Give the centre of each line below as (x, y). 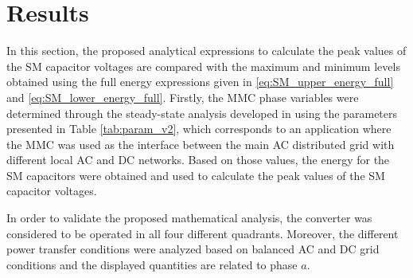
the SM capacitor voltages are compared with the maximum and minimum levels (203, 66)
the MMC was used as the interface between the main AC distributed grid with (201, 144)
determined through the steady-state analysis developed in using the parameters (202, 113)
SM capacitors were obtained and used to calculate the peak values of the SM (196, 175)
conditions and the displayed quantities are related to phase (152, 264)
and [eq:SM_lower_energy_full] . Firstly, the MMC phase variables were (183, 97)
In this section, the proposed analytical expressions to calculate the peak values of (206, 51)
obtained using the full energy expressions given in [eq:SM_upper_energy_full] (200, 82)
